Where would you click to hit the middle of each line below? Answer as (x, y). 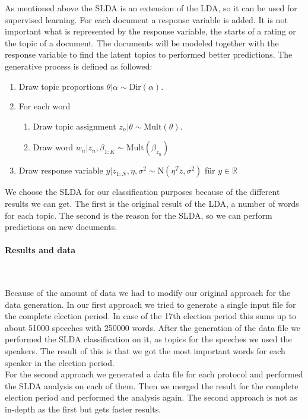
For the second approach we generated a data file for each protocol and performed (154, 374)
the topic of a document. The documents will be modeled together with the (142, 42)
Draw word (53, 147)
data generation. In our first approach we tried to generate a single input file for (150, 304)
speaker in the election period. (60, 362)
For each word (45, 106)
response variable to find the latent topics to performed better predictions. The (149, 54)
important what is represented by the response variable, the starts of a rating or (150, 31)
